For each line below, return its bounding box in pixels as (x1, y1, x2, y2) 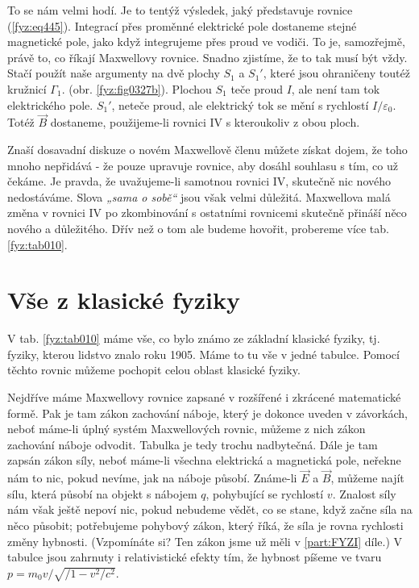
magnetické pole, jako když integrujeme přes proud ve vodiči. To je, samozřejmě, (7, 33, 405, 50)
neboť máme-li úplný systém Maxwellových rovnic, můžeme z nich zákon (7, 420, 366, 437)
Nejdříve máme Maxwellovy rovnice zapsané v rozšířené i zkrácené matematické (7, 389, 401, 406)
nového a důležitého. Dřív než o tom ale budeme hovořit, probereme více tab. (7, 219, 389, 236)
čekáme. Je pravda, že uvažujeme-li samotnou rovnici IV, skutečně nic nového (7, 173, 391, 190)
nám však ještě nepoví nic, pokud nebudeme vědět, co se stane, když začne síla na (7, 501, 413, 518)
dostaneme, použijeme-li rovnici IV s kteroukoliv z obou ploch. (50, 114, 360, 131)
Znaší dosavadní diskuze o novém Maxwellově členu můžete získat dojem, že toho (7, 140, 408, 157)
